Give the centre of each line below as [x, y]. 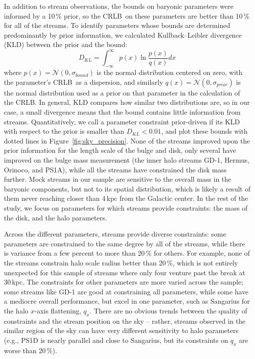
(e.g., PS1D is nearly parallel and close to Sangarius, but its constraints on [116, 340]
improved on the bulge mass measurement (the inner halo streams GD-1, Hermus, [127, 160]
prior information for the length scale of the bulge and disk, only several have [120, 150]
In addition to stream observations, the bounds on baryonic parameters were [119, 6]
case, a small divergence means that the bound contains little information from [122, 112]
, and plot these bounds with [204, 131]
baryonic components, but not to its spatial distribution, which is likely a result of [127, 188]
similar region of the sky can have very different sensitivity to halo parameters [121, 330]
